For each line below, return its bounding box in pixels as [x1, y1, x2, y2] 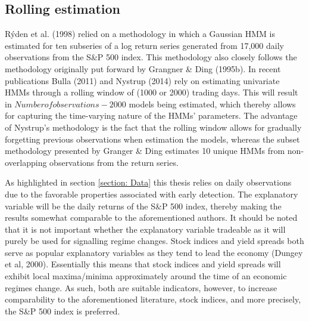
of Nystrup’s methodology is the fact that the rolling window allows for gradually [5, 121, 302, 133]
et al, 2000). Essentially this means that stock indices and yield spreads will [5, 258, 281, 270]
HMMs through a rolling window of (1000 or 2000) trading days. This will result [5, 86, 298, 98]
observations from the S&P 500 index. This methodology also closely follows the [5, 51, 297, 63]
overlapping [5, 156, 47, 168]
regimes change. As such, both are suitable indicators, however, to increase [5, 281, 277, 294]
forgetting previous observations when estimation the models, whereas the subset [5, 132, 300, 145]
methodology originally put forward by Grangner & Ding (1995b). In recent [5, 62, 281, 75]
